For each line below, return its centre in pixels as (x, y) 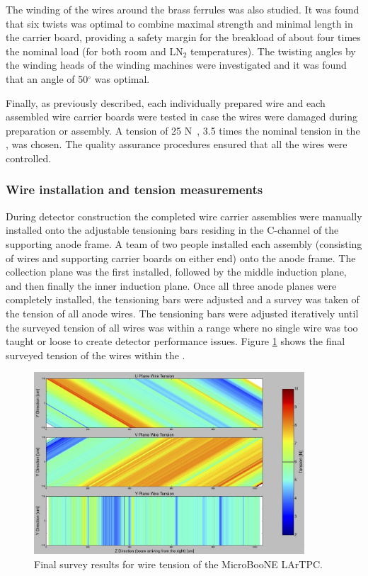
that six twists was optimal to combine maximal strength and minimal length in (179, 23)
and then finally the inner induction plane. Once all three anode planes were (171, 285)
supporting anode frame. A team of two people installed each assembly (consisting (184, 243)
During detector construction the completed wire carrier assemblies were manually (184, 216)
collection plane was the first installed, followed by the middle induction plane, (176, 272)
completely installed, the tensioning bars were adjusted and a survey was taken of (183, 299)
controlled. (29, 158)
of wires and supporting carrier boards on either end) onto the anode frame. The (181, 258)
